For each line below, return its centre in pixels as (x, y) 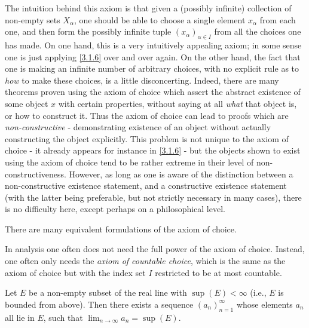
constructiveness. (36, 174)
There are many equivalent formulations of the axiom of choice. (121, 229)
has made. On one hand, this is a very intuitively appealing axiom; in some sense (153, 45)
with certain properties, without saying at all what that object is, (178, 103)
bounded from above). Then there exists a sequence (99, 304)
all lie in (20, 317)
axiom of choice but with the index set (75, 272)
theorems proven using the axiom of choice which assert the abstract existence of (153, 92)
